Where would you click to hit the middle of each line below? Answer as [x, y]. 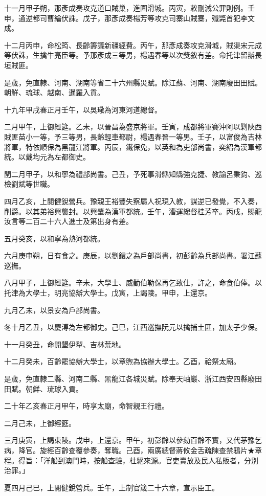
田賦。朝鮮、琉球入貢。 [43, 388]
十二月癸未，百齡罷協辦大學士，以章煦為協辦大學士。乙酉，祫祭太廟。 [122, 361]
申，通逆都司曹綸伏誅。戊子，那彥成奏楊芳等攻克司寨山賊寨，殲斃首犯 [122, 18]
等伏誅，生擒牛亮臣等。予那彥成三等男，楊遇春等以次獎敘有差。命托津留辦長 [133, 55]
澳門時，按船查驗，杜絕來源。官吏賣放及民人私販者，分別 [161, 460]
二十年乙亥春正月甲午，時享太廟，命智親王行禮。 [86, 406]
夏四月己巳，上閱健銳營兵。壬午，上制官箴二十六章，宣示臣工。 [112, 487]
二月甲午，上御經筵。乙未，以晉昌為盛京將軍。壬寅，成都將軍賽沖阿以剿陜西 [133, 127]
